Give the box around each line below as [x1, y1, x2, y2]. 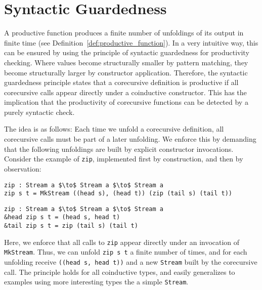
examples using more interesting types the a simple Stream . [4, 276, 189, 287]
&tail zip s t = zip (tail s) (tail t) [4, 222, 138, 230]
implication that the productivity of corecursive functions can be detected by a [4, 97, 248, 107]
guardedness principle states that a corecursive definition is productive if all [4, 77, 239, 88]
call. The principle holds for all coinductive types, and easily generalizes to [4, 266, 235, 277]
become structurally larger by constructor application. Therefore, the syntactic [4, 67, 248, 77]
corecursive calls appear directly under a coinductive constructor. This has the [4, 87, 247, 97]
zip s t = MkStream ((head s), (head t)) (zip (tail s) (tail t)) [4, 190, 233, 197]
